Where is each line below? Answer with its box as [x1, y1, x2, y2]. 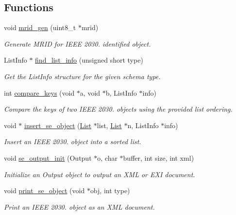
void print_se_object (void [4, 185, 85, 196]
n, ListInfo [127, 120, 159, 130]
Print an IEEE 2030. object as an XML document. [4, 201, 155, 212]
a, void [80, 87, 101, 98]
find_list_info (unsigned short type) [35, 55, 143, 65]
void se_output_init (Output [4, 152, 92, 163]
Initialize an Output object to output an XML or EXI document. [4, 169, 195, 179]
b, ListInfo [105, 87, 137, 98]
